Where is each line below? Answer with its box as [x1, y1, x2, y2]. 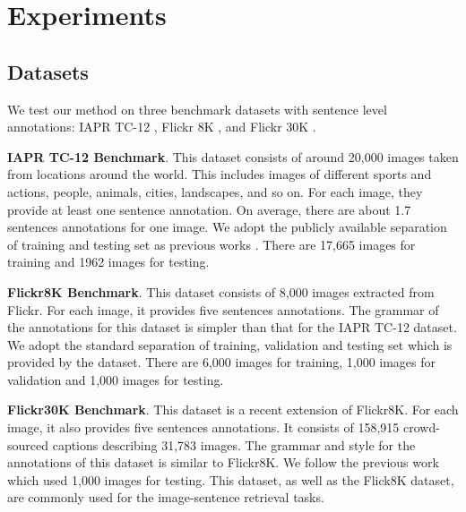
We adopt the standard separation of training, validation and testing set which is [7, 335, 453, 354]
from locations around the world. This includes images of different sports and [7, 165, 432, 183]
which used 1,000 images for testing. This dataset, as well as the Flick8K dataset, [7, 470, 454, 489]
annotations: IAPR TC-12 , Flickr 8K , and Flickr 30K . [7, 117, 316, 136]
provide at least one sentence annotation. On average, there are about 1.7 [7, 200, 411, 218]
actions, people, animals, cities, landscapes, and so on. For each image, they [7, 182, 423, 201]
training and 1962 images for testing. [7, 252, 210, 271]
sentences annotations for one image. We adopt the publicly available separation [7, 218, 447, 236]
